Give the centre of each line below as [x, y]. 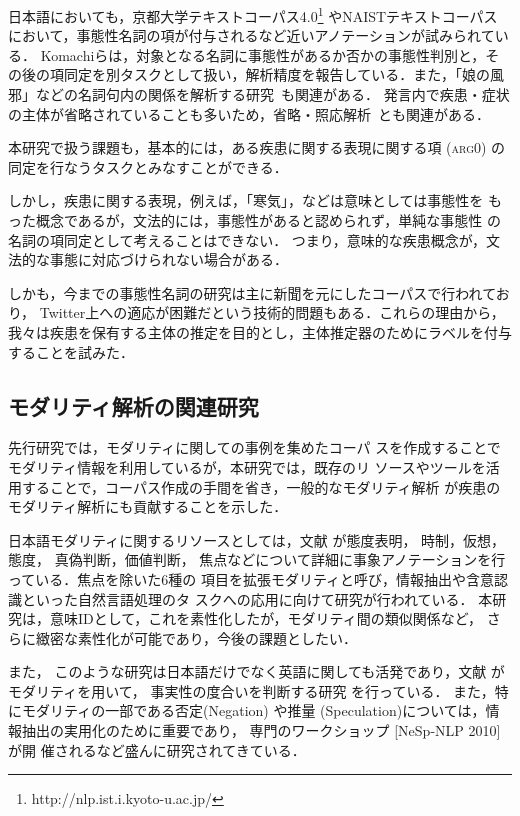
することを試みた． [71, 351]
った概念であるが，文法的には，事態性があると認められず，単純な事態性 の [254, 220]
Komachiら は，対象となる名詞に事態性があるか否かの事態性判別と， [263, 54]
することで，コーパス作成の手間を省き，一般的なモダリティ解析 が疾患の [261, 486]
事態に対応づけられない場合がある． [168, 259]
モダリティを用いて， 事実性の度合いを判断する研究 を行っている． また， [251, 690]
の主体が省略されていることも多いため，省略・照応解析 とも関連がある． [249, 113]
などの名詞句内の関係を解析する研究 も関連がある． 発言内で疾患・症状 [272, 94]
